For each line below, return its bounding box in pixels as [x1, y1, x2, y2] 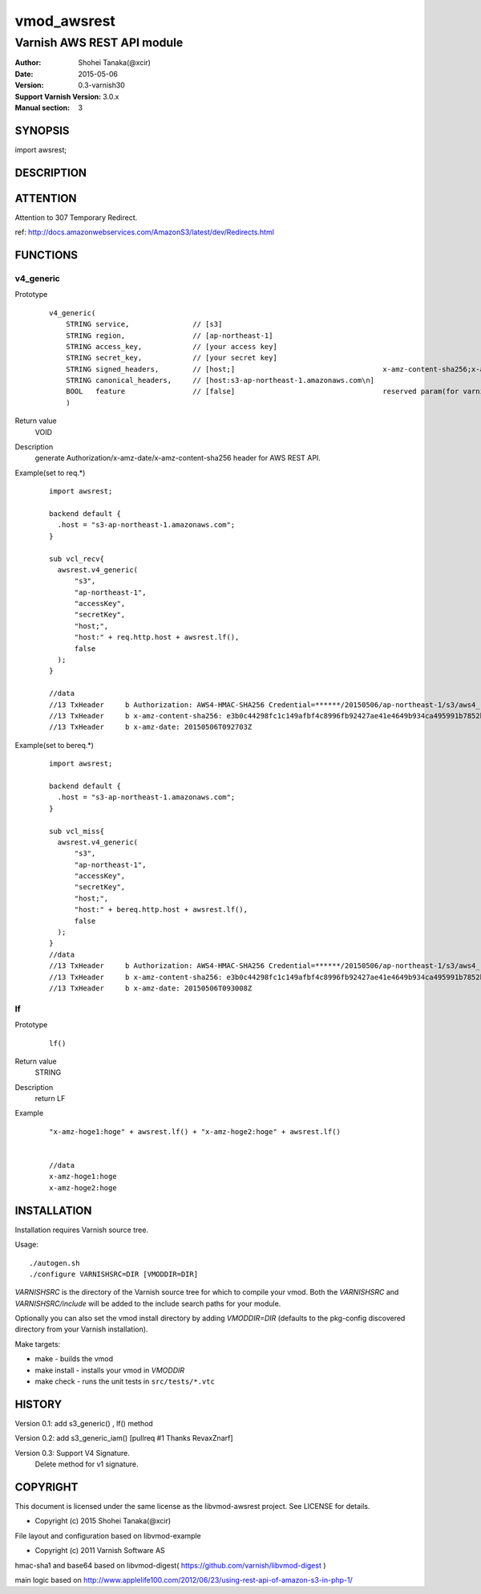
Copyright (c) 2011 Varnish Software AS [34, 1546, 166, 1555]
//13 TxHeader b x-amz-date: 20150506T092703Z [49, 722, 253, 732]
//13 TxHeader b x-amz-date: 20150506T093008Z [49, 983, 253, 993]
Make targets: [14, 1339, 61, 1348]
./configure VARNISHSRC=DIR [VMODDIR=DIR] [29, 1269, 199, 1279]
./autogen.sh [29, 1259, 80, 1267]
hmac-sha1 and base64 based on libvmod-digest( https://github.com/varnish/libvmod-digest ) [14, 1560, 326, 1570]
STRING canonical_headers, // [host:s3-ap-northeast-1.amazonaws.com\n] [65, 376, 375, 385]
